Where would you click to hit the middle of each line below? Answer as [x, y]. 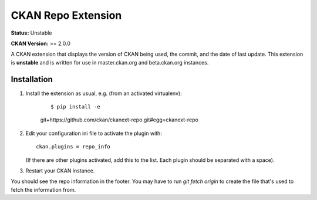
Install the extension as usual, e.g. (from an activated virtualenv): [104, 93]
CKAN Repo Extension [66, 15]
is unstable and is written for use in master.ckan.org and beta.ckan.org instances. [110, 62]
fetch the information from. [43, 189]
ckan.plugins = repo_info [73, 147]
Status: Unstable [31, 33]
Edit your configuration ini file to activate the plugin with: [94, 133]
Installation [32, 79]
